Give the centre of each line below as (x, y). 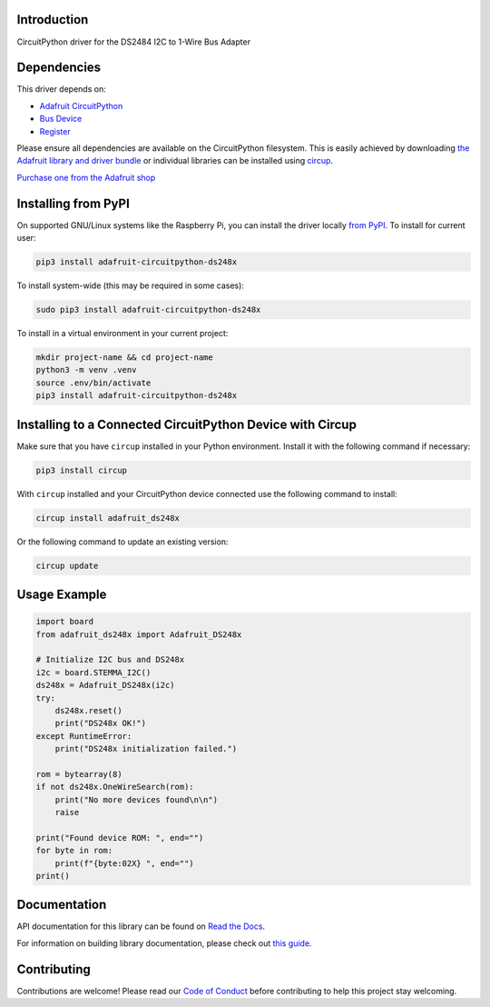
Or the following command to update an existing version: (122, 542)
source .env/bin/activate (93, 383)
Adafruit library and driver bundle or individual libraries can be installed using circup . (175, 161)
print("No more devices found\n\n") (136, 799)
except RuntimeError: (84, 736)
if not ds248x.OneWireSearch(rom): (115, 787)
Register (55, 131)
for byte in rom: (74, 851)
